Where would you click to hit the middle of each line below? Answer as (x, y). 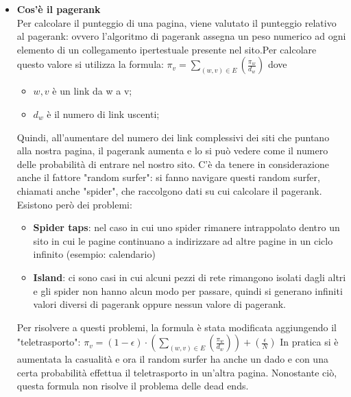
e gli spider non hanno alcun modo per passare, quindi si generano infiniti (188, 290)
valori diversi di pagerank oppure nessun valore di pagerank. (159, 304)
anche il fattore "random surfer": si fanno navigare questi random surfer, (168, 177)
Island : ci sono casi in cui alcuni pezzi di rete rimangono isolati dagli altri (190, 277)
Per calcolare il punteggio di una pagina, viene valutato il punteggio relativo (177, 22)
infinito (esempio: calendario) (94, 254)
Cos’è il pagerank (59, 9)
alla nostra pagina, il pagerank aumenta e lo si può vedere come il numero (172, 151)
